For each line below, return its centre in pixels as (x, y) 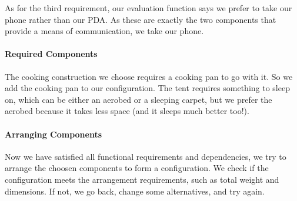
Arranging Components (54, 134)
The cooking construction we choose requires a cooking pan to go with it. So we (149, 76)
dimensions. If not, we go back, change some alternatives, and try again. (135, 191)
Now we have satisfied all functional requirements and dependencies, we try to (146, 156)
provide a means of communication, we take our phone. (104, 31)
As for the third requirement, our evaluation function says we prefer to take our (148, 8)
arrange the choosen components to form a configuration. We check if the (137, 168)
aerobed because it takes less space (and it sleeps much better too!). (127, 111)
